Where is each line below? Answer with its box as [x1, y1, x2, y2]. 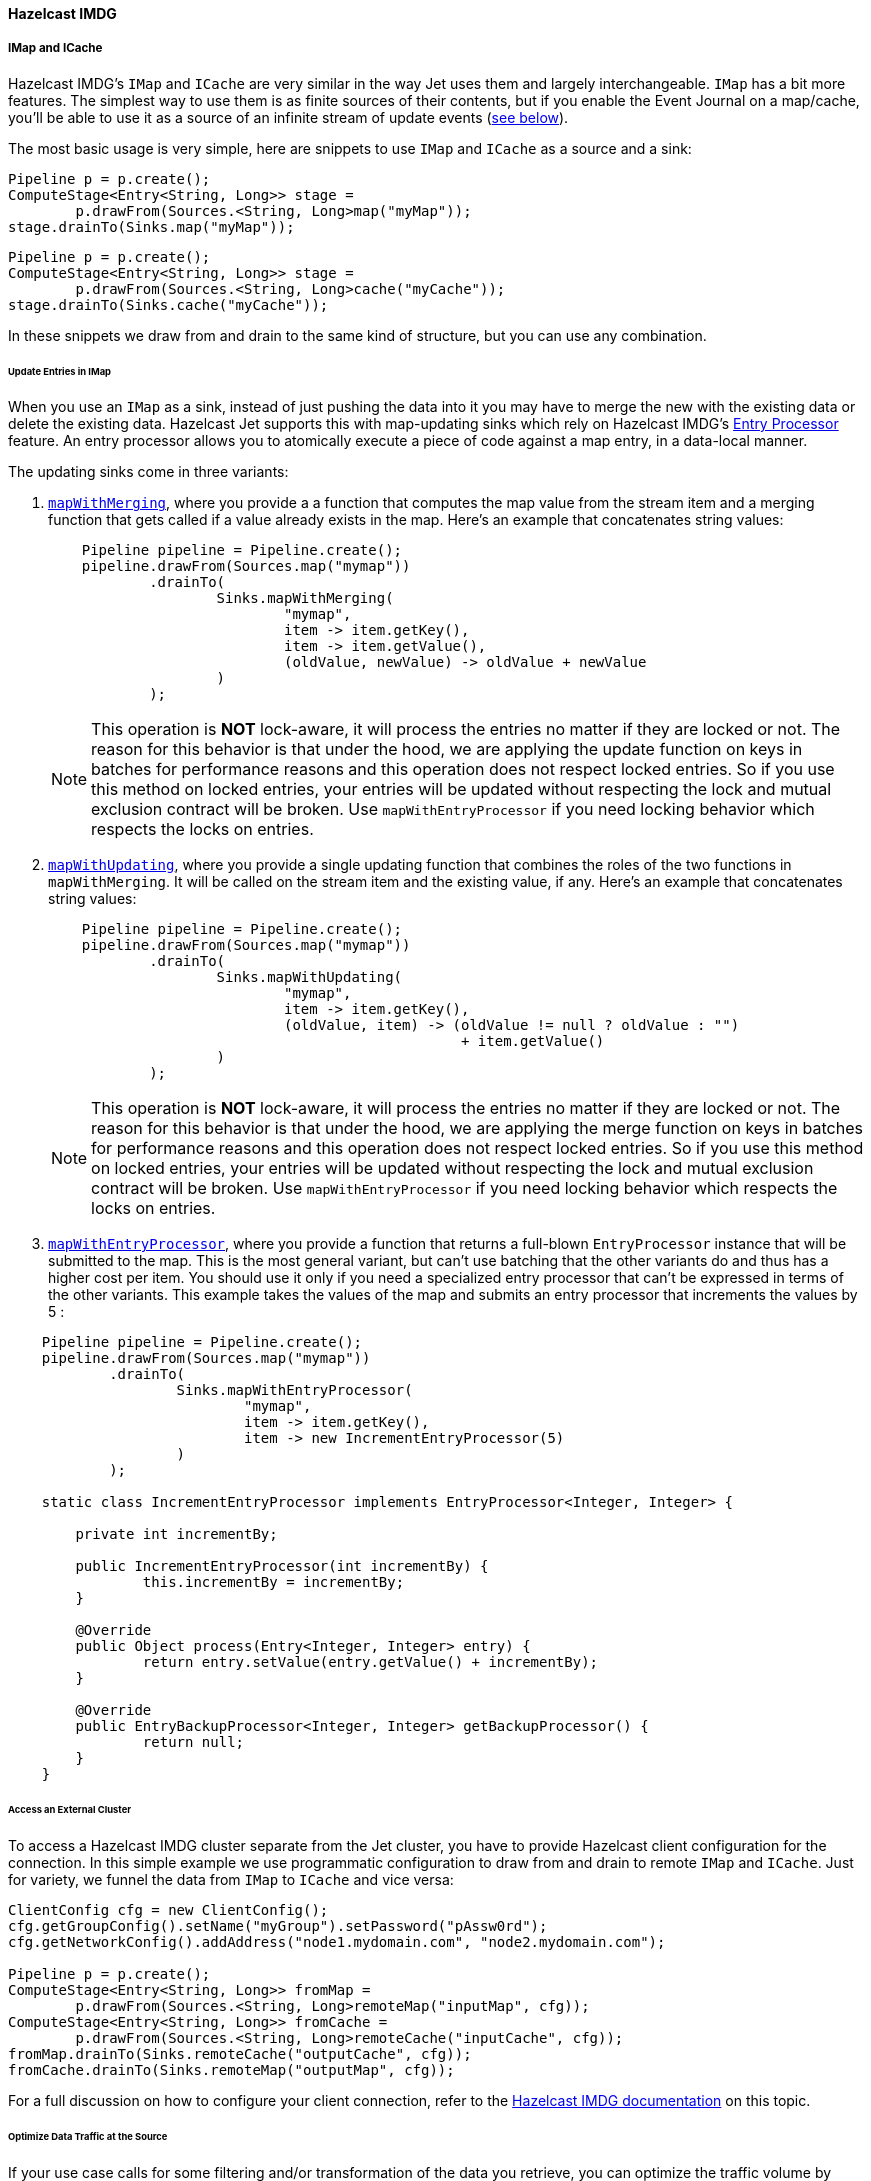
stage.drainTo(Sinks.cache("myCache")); [8, 296, 329, 313]
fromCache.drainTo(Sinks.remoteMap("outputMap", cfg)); [8, 2062, 455, 2079]
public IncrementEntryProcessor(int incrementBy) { [75, 1558, 489, 1575]
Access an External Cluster [8, 1804, 132, 1816]
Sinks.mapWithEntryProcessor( [176, 1382, 413, 1399]
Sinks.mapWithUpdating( [216, 969, 403, 986]
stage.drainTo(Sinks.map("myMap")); [8, 218, 295, 235]
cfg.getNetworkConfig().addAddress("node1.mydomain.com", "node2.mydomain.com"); [8, 1934, 666, 1951]
